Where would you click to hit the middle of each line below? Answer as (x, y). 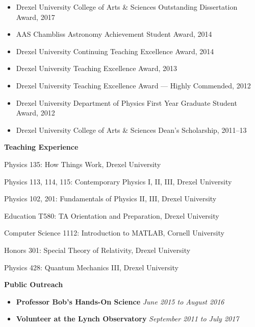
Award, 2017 (35, 17)
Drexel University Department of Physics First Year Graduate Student (126, 102)
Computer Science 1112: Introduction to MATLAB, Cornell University (114, 233)
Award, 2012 (35, 113)
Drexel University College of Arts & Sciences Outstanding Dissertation (127, 7)
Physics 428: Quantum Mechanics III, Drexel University (91, 267)
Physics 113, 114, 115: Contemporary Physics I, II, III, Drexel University (118, 181)
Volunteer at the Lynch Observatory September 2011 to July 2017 (127, 319)
